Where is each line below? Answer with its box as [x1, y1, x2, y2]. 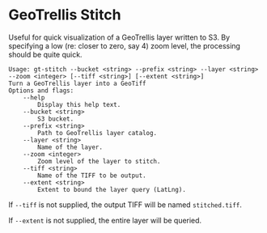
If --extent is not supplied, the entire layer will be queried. [8, 215, 202, 225]
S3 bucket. [37, 115, 74, 123]
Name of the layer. [37, 143, 104, 151]
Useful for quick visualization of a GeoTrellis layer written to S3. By [8, 32, 231, 42]
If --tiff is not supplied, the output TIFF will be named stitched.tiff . [8, 200, 243, 210]
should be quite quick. [8, 49, 83, 59]
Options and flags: [8, 87, 74, 95]
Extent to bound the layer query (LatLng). [37, 185, 186, 193]
